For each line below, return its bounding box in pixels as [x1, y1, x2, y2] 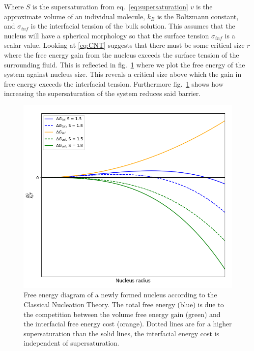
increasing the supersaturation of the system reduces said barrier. [4, 88, 201, 98]
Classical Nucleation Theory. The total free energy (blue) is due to [24, 299, 224, 310]
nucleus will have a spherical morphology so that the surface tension [4, 30, 209, 40]
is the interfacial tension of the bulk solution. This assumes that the [30, 21, 235, 31]
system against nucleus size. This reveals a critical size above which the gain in [4, 69, 242, 79]
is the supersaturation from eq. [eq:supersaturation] [32, 1, 188, 11]
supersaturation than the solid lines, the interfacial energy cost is [24, 328, 220, 338]
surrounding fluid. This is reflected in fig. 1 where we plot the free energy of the [4, 59, 245, 69]
